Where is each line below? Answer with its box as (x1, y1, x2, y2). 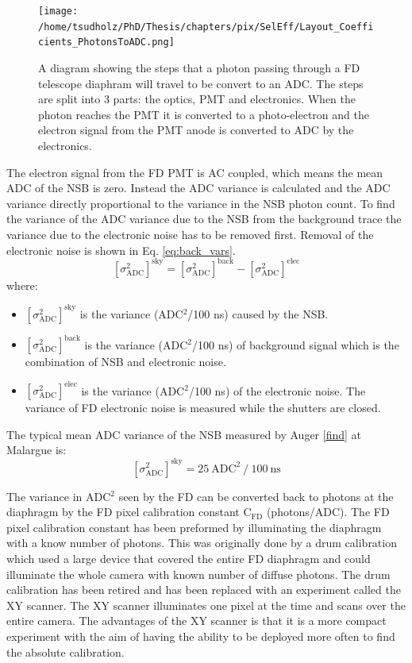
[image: (38, 6, 79, 17)
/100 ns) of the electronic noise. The (188, 382, 366, 399)
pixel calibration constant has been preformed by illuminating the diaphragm (6, 518, 382, 535)
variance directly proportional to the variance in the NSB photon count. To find (6, 195, 395, 211)
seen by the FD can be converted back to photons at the (118, 488, 394, 504)
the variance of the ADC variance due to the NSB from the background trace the (6, 210, 402, 227)
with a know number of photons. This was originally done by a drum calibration (6, 534, 397, 551)
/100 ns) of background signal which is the (192, 336, 399, 353)
